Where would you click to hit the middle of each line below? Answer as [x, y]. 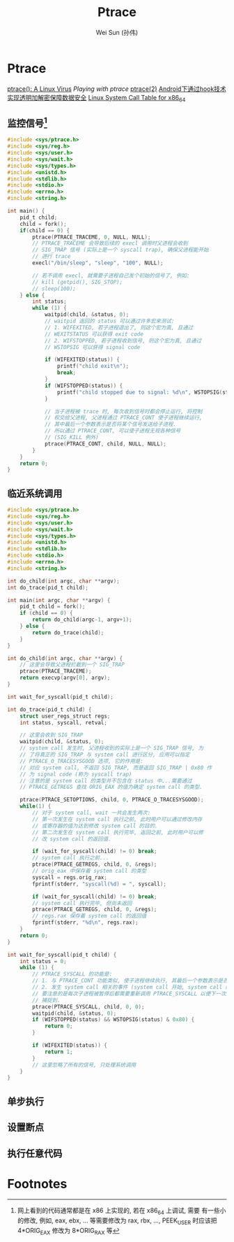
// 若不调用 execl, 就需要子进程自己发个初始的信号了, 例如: [111, 276]
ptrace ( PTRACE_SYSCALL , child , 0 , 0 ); [88, 1007]
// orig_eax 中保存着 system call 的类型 [89, 871]
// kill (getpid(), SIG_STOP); [78, 282]
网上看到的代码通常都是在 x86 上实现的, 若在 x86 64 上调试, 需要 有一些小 [122, 1212]
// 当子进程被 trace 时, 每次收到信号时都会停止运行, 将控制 [123, 411]
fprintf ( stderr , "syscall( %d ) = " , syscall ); [100, 884]
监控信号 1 [27, 122]
